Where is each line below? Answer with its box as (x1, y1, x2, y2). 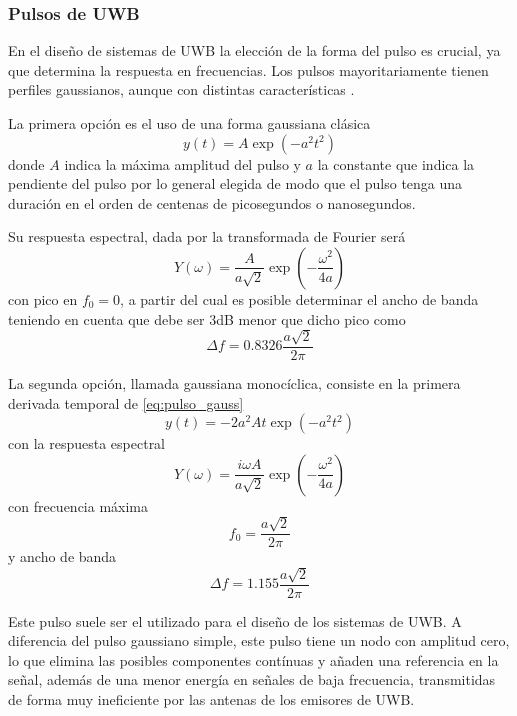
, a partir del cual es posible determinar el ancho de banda (120, 288, 479, 309)
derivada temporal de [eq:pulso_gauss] (8, 392, 244, 413)
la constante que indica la (317, 153, 475, 174)
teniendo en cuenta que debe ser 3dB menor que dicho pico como (8, 308, 406, 329)
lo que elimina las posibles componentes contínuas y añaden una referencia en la (8, 649, 499, 670)
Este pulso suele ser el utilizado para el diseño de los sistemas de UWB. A (8, 610, 462, 631)
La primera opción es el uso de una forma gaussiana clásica (8, 113, 371, 133)
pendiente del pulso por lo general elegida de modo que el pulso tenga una (8, 173, 463, 194)
